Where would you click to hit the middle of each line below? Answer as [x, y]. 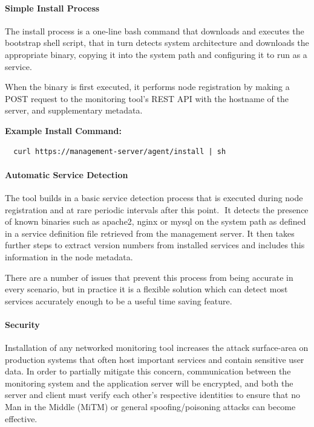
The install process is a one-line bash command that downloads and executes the [155, 30]
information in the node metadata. [69, 256]
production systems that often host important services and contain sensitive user [155, 359]
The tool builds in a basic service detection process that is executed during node [154, 197]
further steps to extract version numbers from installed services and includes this [155, 245]
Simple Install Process [52, 8]
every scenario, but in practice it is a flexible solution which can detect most [146, 289]
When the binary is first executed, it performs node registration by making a [147, 87]
